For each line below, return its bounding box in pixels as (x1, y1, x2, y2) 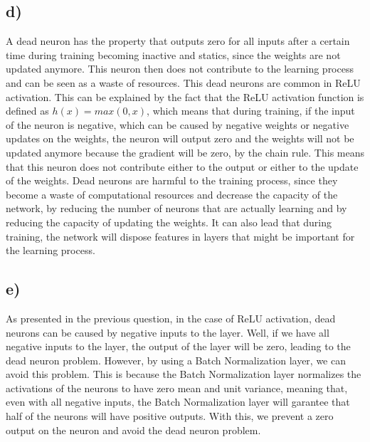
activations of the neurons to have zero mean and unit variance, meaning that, (6, 380, 348, 395)
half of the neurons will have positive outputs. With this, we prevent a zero (6, 409, 334, 423)
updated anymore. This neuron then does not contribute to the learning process (6, 61, 354, 76)
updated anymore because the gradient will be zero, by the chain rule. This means (6, 144, 364, 159)
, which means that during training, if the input (147, 103, 355, 118)
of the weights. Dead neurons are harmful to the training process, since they (6, 173, 338, 188)
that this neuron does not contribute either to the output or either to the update (6, 159, 359, 174)
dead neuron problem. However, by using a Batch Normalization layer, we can (6, 352, 347, 367)
